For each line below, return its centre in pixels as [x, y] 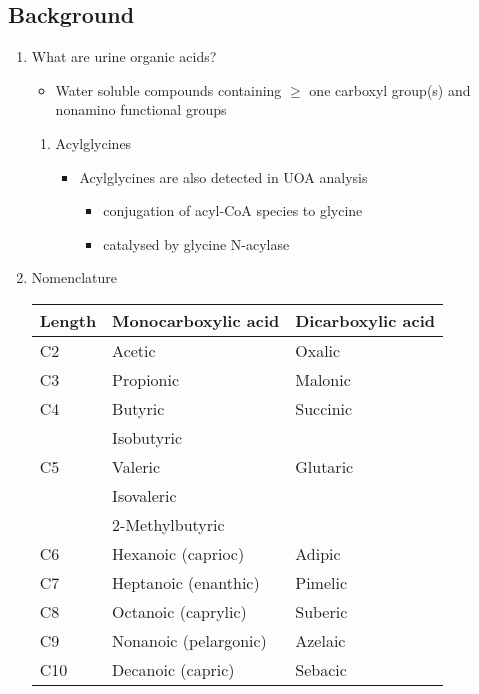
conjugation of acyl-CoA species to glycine [233, 210]
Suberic [321, 611]
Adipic [318, 553]
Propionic [146, 379]
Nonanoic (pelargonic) [189, 640]
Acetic [134, 350]
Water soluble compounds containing [168, 89]
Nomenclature [74, 277]
